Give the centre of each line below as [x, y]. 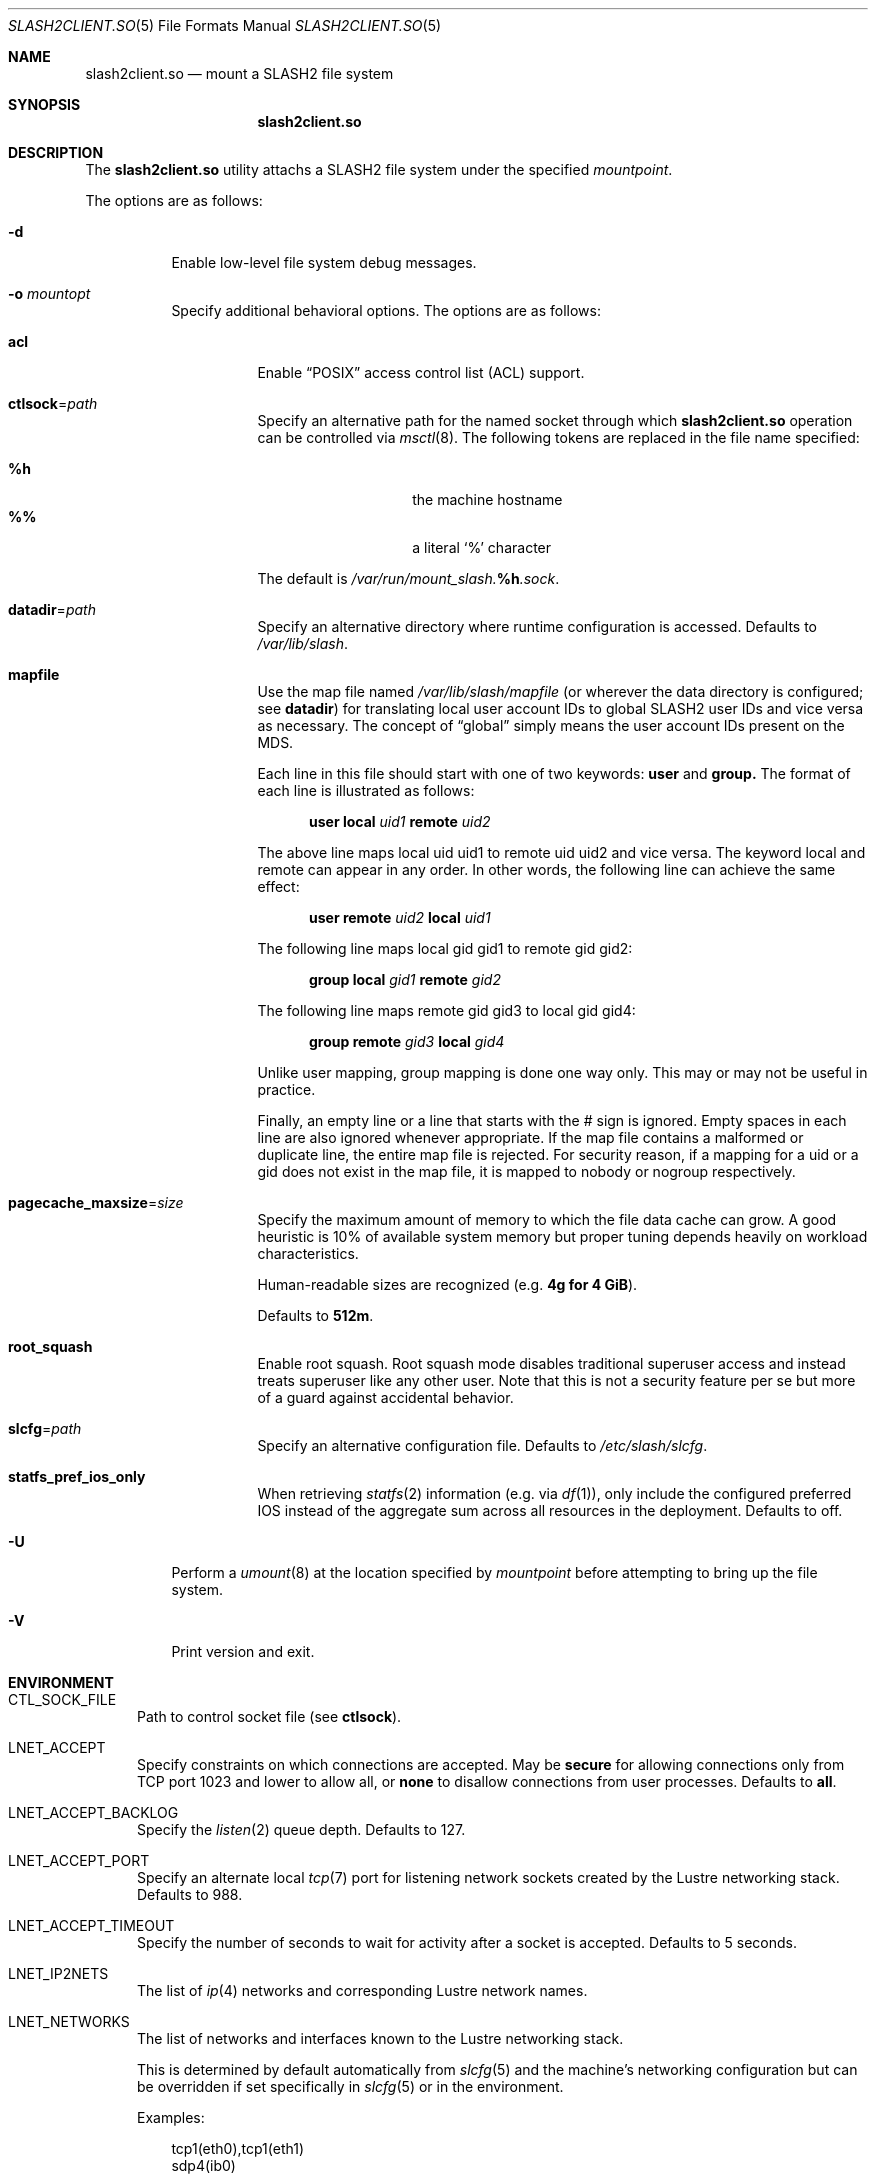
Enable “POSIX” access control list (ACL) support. [421, 372]
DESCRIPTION [56, 152]
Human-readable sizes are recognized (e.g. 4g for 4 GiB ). [447, 1284]
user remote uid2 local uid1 [400, 917]
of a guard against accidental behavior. [385, 1397]
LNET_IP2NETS [58, 1973]
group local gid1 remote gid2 [405, 979]
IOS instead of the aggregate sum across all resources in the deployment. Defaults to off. [550, 1510]
